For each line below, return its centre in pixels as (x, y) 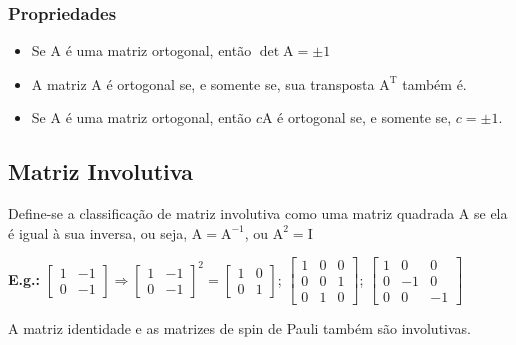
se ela (490, 213)
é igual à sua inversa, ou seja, (98, 232)
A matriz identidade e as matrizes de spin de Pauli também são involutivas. (240, 328)
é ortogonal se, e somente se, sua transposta (240, 83)
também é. (434, 83)
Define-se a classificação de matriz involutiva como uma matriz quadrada (231, 213)
